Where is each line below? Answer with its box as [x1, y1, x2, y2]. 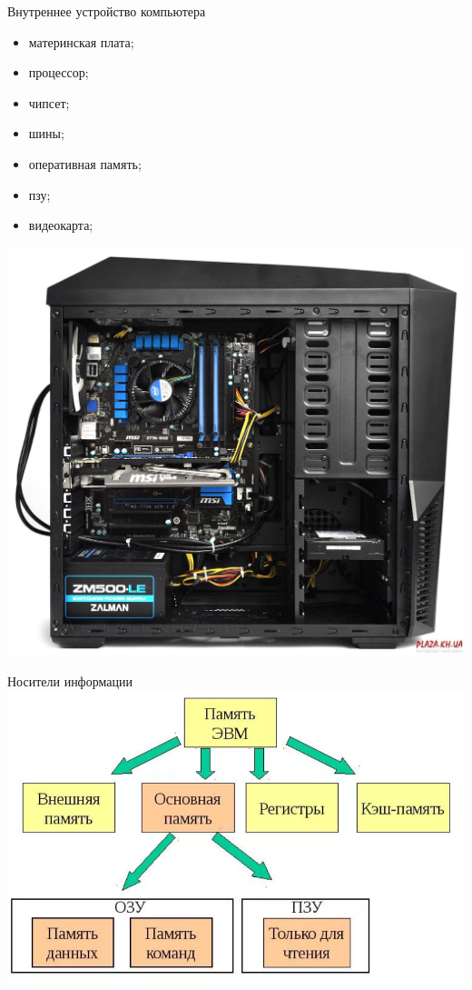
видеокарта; [28, 215, 93, 235]
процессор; [28, 63, 89, 82]
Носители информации [7, 671, 133, 690]
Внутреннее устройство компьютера [7, 2, 206, 20]
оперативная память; [28, 154, 142, 173]
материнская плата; [28, 32, 134, 51]
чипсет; [28, 93, 70, 112]
